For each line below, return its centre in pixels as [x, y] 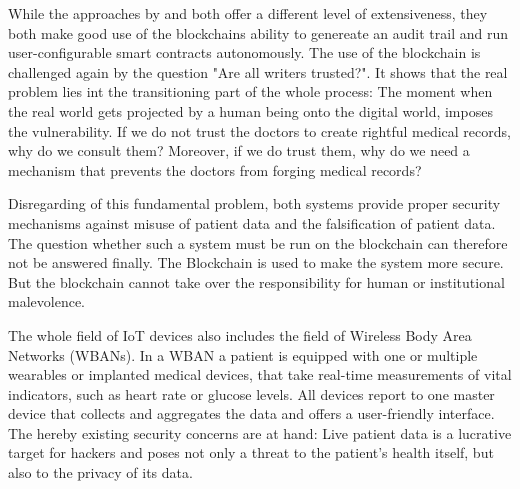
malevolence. [46, 301]
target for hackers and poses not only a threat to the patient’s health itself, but [251, 452]
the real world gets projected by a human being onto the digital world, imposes [250, 110]
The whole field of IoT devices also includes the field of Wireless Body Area [240, 334]
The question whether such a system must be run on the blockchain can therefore [258, 242]
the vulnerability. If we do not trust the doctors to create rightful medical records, [259, 130]
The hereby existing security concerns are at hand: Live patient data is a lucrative [260, 432]
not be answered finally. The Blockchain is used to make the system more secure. [256, 262]
